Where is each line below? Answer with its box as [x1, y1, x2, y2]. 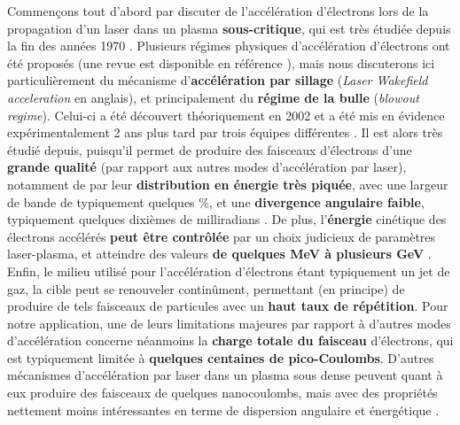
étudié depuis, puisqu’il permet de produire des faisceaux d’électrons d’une [7, 140, 412, 158]
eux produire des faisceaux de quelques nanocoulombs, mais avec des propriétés [7, 383, 438, 402]
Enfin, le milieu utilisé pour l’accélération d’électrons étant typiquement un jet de [7, 261, 450, 280]
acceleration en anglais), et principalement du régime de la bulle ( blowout [7, 88, 419, 106]
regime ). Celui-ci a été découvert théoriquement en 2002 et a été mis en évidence [7, 105, 445, 124]
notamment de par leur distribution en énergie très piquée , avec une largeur [7, 174, 448, 193]
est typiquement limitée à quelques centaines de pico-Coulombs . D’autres [7, 348, 434, 367]
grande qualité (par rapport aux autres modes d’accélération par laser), [7, 158, 407, 176]
